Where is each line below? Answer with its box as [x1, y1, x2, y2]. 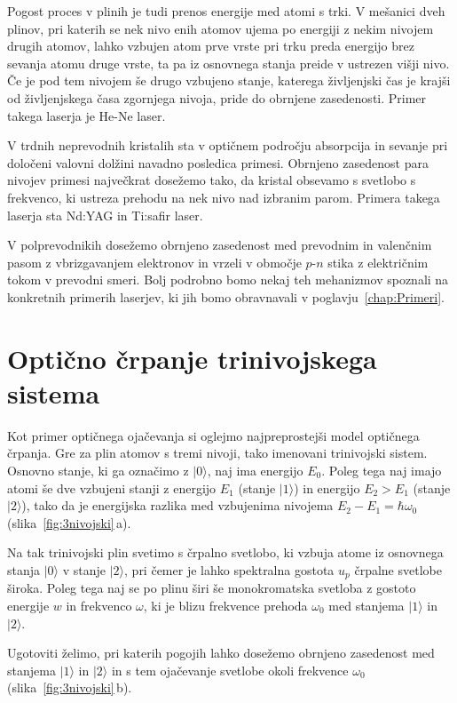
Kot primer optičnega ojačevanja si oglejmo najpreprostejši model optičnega [7, 426, 420, 444]
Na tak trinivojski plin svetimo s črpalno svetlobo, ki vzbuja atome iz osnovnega [7, 543, 444, 562]
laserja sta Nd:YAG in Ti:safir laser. [7, 205, 203, 224]
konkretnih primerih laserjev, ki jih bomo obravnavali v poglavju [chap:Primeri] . [7, 287, 445, 306]
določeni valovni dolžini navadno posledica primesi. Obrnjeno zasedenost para [7, 153, 429, 172]
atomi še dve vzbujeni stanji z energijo [7, 478, 217, 497]
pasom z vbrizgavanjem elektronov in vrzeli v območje [7, 252, 302, 271]
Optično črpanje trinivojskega [7, 340, 377, 376]
